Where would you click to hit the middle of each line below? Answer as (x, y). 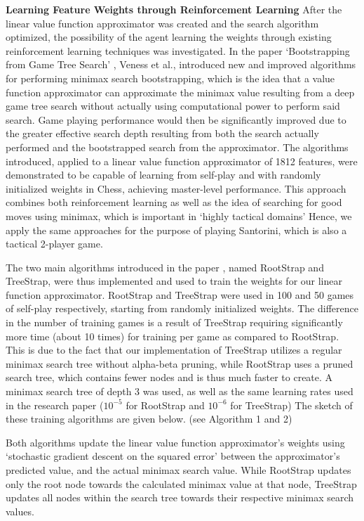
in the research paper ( (55, 405)
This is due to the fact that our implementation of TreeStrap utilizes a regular (174, 350)
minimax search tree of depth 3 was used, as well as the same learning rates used (180, 391)
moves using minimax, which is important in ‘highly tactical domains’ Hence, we (179, 216)
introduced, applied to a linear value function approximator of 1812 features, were (182, 161)
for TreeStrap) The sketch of (291, 405)
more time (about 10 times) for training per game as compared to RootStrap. (173, 336)
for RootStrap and (165, 405)
